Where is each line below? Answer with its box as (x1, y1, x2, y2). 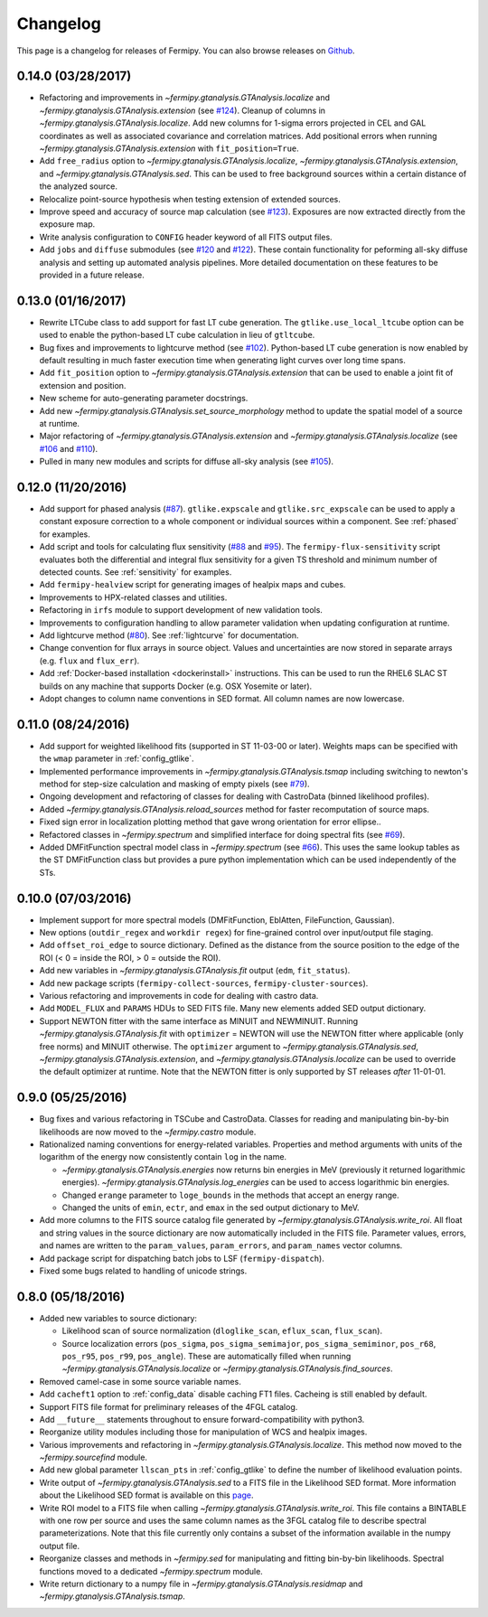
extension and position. (39, 380, 127, 390)
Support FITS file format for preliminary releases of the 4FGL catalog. (39, 1401, 298, 1412)
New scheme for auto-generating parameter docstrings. (39, 393, 249, 404)
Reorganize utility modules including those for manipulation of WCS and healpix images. (39, 1426, 368, 1437)
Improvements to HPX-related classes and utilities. (39, 592, 228, 603)
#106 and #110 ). (39, 443, 99, 454)
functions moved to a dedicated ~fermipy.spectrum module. (39, 1565, 264, 1576)
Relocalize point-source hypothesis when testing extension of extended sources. (39, 193, 341, 204)
